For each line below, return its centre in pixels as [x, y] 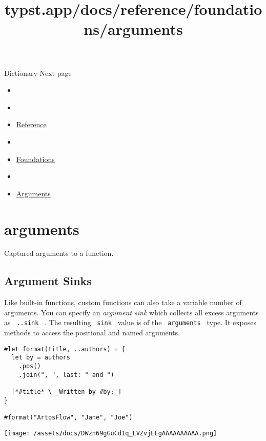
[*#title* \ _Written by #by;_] [67, 392]
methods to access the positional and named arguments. [92, 333]
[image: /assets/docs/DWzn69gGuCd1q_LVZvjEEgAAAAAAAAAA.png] [111, 433]
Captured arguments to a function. [59, 253]
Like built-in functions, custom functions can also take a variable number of [123, 302]
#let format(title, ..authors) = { [65, 349]
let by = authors [41, 358]
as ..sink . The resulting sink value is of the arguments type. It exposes [130, 322]
